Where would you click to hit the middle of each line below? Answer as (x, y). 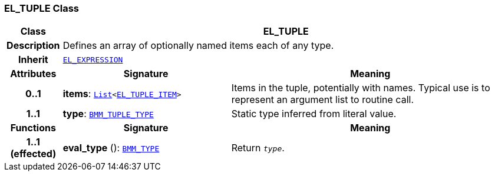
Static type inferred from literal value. (314, 114)
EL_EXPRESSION (93, 59)
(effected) (33, 154)
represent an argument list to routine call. (322, 100)
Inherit (33, 60)
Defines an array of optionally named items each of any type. (198, 46)
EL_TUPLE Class (42, 8)
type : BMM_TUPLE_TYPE (108, 114)
